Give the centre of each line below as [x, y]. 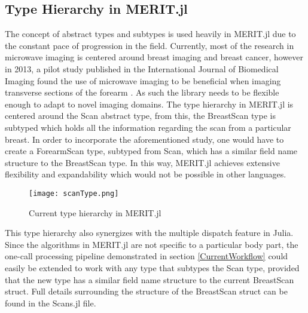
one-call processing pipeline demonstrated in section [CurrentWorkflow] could [147, 256]
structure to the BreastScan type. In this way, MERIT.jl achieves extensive [142, 162]
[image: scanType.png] [74, 193]
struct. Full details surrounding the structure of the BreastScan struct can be [146, 291]
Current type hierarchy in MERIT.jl [95, 212]
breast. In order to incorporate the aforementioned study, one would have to [144, 139]
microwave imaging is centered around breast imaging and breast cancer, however [154, 57]
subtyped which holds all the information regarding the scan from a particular [148, 127]
